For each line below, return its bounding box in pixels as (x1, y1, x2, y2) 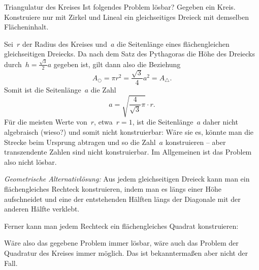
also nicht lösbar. (4, 156, 57, 167)
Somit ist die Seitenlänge (4, 84, 81, 95)
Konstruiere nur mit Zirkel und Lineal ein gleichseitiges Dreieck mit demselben (4, 11, 249, 22)
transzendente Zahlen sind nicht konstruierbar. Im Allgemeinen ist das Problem (4, 146, 252, 157)
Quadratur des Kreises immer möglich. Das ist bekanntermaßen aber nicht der (4, 248, 248, 258)
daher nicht (203, 116, 238, 127)
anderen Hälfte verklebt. (4, 203, 80, 214)
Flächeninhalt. (4, 21, 49, 32)
